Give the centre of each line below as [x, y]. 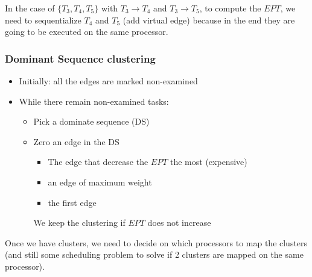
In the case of [30, 8]
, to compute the [230, 8]
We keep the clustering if [79, 223]
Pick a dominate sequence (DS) [91, 121]
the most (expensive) [209, 162]
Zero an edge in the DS [76, 141]
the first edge [72, 202]
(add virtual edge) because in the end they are [209, 20]
